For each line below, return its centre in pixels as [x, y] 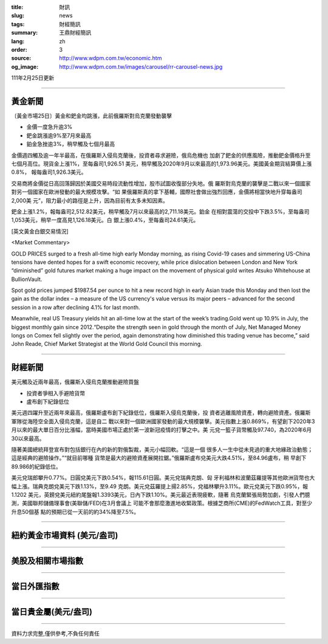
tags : [18, 24]
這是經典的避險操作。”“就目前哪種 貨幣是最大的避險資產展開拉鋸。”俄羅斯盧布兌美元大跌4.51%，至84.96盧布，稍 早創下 [159, 458]
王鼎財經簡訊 [75, 33]
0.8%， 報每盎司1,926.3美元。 [49, 172]
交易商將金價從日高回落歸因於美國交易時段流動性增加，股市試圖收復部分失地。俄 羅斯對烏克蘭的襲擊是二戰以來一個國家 [161, 183]
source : [21, 58]
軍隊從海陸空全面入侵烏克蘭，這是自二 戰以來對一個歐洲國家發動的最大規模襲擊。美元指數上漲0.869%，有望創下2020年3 [163, 421]
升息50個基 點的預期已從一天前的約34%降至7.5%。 [75, 511]
